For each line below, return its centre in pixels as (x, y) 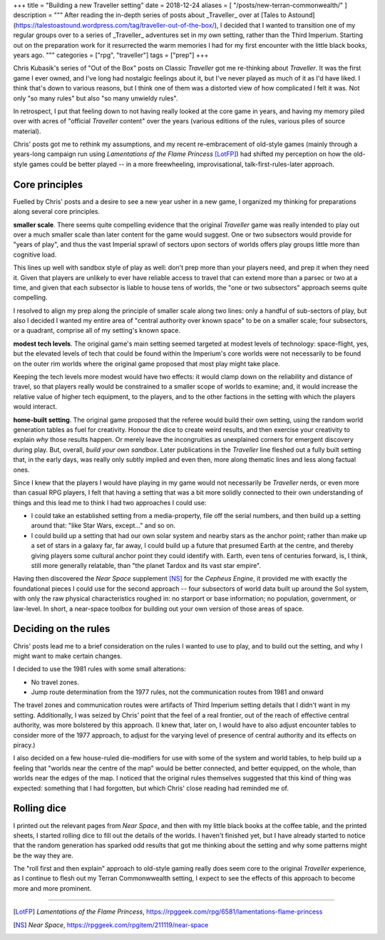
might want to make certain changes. (68, 656)
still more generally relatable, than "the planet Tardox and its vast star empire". (146, 566)
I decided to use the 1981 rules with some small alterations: (99, 669)
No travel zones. (55, 682)
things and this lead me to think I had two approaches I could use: (110, 502)
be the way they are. (43, 855)
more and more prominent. (52, 888)
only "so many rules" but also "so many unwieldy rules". (96, 98)
